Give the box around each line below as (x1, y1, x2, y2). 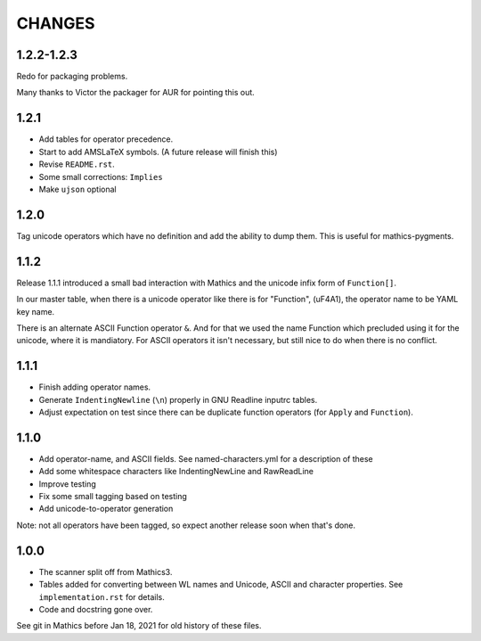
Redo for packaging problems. (16, 71, 128, 82)
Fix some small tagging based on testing (38, 491, 187, 502)
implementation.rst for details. (38, 591, 165, 602)
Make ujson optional (38, 184, 117, 194)
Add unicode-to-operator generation (38, 504, 174, 514)
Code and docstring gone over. (38, 604, 153, 614)
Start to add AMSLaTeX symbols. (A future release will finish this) (38, 146, 278, 157)
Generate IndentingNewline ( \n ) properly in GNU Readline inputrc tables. (38, 394, 318, 405)
